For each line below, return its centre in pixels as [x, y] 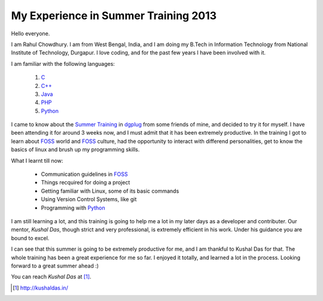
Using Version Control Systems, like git [89, 199]
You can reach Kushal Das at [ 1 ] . [51, 277]
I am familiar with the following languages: [63, 63]
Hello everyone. [31, 34]
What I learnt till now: [37, 160]
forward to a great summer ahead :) [55, 266]
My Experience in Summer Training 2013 [114, 16]
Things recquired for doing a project [86, 183]
